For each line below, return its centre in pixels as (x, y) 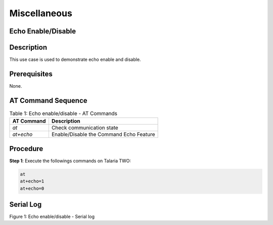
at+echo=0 (32, 188)
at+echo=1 (32, 181)
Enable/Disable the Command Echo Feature (103, 134)
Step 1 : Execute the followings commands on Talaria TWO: (70, 161)
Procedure (26, 149)
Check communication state (85, 128)
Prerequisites (31, 74)
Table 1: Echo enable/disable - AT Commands (63, 114)
